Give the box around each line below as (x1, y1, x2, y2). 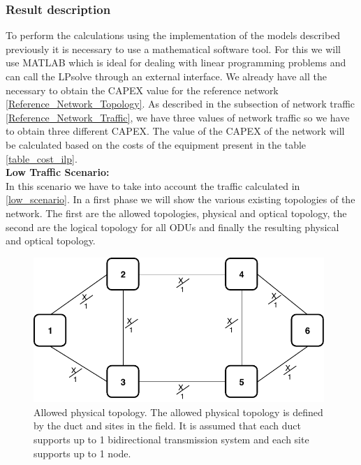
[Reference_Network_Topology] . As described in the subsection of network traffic (6, 96, 355, 111)
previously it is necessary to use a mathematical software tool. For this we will (6, 41, 341, 56)
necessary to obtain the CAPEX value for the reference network (6, 82, 279, 97)
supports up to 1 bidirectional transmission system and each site (34, 432, 309, 447)
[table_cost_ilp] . (6, 151, 78, 165)
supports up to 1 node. (34, 445, 131, 460)
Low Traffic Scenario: (6, 165, 110, 179)
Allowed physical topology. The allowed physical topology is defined (34, 404, 323, 419)
